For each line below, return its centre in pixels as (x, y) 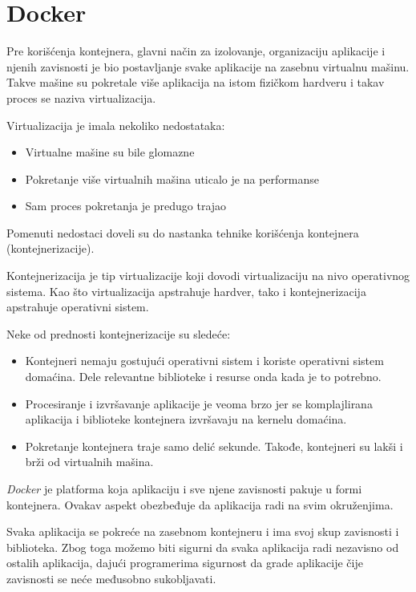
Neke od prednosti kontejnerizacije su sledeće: (119, 333)
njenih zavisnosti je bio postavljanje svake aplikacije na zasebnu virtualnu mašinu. (208, 66)
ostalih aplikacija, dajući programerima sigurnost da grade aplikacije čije (185, 563)
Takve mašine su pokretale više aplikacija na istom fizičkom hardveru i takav (196, 82)
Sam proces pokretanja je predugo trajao (126, 206)
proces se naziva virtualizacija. (81, 97)
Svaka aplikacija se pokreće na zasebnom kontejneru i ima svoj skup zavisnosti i (203, 531)
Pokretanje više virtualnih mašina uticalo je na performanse (172, 178)
